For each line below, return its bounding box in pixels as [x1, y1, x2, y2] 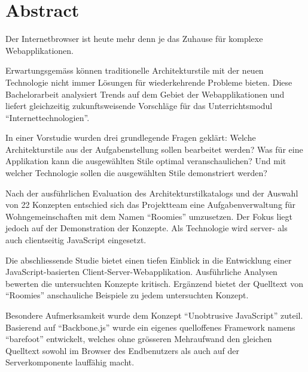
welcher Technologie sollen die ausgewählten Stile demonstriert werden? [5, 167, 267, 179]
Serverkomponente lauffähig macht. [5, 356, 135, 368]
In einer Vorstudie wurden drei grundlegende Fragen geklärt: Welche [5, 131, 256, 144]
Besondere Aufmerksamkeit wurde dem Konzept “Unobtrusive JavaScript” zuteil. [5, 309, 303, 321]
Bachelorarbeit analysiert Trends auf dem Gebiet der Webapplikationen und [5, 87, 285, 100]
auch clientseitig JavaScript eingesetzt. [5, 234, 147, 246]
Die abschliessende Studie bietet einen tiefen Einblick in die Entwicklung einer [5, 253, 292, 266]
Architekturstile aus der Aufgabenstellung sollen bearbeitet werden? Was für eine [5, 143, 303, 155]
